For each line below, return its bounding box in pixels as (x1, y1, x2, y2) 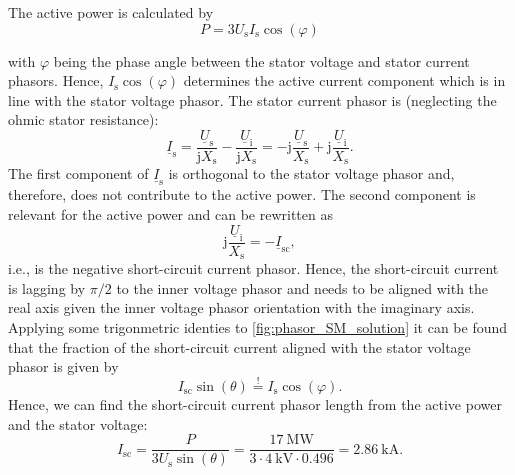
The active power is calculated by (8, 2, 214, 22)
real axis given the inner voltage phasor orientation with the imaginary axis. (8, 297, 475, 318)
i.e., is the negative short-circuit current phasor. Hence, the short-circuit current (8, 258, 499, 279)
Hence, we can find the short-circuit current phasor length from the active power (8, 393, 502, 414)
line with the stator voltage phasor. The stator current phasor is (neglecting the (8, 89, 497, 110)
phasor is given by (8, 356, 119, 377)
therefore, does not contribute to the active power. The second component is (8, 184, 476, 205)
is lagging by (8, 277, 86, 298)
